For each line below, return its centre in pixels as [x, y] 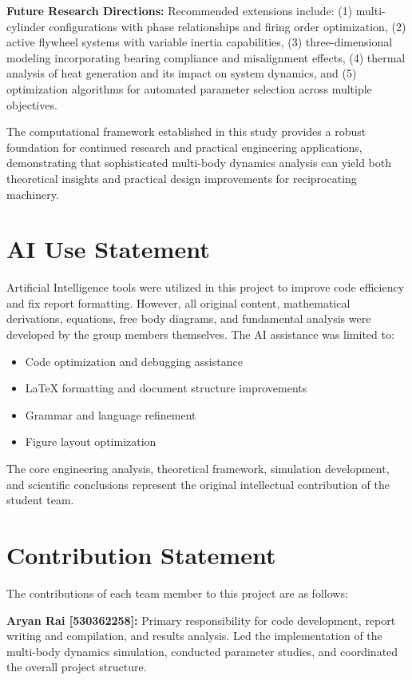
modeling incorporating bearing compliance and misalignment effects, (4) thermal [206, 57]
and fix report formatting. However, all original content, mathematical [178, 302]
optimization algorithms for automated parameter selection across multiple [189, 88]
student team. [40, 500]
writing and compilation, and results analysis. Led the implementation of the [194, 636]
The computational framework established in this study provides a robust [186, 131]
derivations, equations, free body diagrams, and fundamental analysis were [189, 318]
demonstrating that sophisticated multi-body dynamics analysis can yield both [199, 163]
